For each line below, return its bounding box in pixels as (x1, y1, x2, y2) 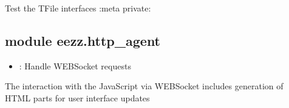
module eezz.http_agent (5, 31, 161, 49)
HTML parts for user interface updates (5, 91, 150, 104)
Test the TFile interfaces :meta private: (5, 2, 151, 14)
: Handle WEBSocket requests (19, 59, 131, 72)
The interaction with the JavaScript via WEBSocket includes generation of (5, 80, 284, 92)
